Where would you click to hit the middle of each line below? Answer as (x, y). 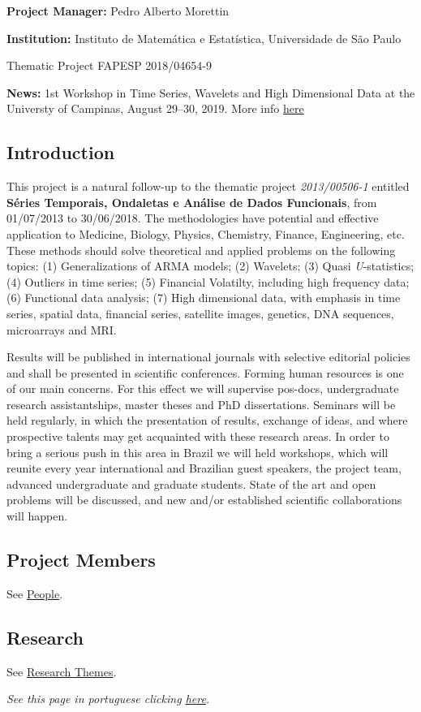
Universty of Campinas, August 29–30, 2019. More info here (155, 108)
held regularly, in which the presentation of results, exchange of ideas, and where (207, 420)
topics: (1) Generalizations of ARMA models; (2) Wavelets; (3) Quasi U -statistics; (210, 266)
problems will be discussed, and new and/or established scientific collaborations (204, 500)
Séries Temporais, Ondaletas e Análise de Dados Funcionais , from (192, 202)
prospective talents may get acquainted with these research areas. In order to (198, 436)
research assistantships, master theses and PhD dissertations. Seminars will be (201, 404)
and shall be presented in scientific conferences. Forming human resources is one (205, 372)
